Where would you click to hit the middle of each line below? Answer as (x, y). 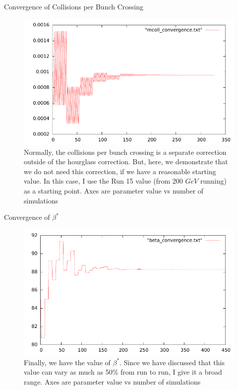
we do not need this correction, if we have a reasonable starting (120, 171)
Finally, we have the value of (67, 362)
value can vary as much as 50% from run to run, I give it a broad (123, 372)
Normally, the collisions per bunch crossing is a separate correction (125, 152)
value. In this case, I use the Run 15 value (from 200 (103, 181)
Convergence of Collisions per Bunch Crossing (74, 6)
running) (213, 181)
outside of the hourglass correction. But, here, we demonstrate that (126, 162)
